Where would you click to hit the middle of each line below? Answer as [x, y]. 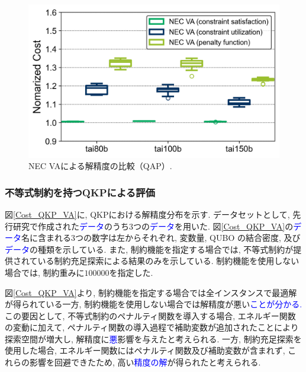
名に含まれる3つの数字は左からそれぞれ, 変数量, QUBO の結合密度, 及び [161, 238]
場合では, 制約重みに [45, 272]
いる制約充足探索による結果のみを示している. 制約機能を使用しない [168, 261]
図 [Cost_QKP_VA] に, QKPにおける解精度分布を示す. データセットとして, [147, 214]
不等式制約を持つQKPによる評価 [80, 192]
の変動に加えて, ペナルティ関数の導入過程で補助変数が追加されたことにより [152, 327]
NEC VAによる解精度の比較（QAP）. [100, 166]
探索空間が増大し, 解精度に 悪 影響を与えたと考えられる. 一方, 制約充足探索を [153, 338]
